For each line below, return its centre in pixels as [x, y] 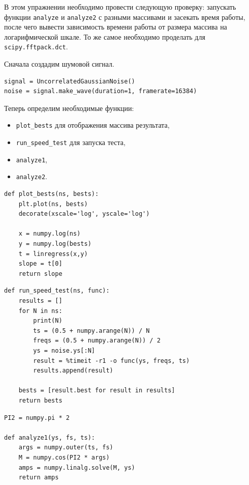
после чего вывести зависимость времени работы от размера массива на [116, 27]
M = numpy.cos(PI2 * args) [64, 457]
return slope [40, 274]
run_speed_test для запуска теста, [71, 142]
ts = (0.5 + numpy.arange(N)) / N [91, 331]
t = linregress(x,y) [53, 254]
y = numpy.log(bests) [55, 244]
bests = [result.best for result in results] [97, 391]
